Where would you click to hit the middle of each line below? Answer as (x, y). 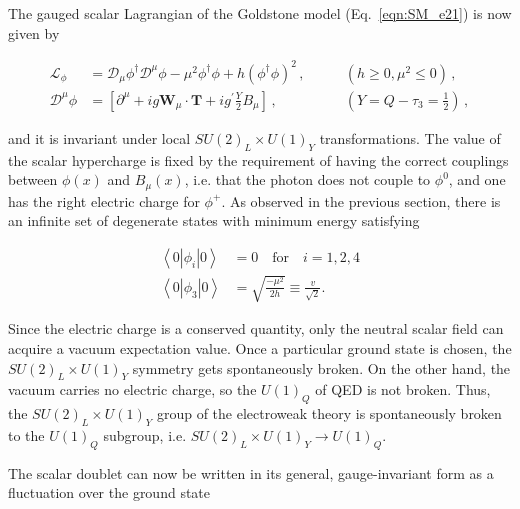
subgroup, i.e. (145, 434)
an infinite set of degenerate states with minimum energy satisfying (214, 220)
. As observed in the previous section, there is (361, 200)
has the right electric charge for (104, 200)
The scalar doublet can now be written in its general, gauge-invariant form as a (251, 472)
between (33, 179)
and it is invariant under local (99, 137)
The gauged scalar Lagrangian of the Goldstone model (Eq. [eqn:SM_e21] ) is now (260, 13)
